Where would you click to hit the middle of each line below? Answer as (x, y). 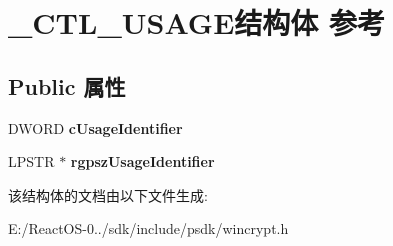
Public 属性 (67, 85)
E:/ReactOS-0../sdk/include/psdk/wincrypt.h (148, 228)
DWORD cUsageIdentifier (95, 127)
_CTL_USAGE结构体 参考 (197, 22)
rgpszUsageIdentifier (142, 161)
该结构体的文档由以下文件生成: (108, 194)
